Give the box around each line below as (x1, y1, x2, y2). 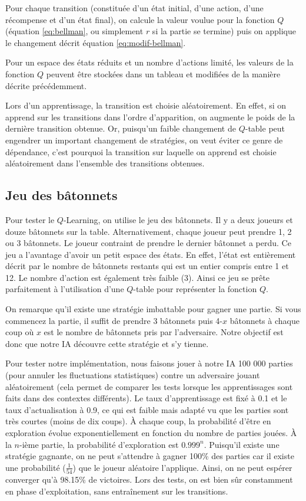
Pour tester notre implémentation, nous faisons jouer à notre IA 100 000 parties (5, 357, 293, 369)
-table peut (245, 122, 285, 135)
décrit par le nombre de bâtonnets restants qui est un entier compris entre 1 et (5, 260, 289, 272)
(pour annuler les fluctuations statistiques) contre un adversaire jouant (5, 369, 260, 381)
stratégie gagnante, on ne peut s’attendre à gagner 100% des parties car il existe (5, 450, 294, 462)
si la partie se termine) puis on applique (152, 25, 297, 37)
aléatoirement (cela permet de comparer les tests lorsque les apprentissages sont (5, 380, 293, 392)
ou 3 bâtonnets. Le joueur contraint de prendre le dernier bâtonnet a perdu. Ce (5, 237, 291, 249)
